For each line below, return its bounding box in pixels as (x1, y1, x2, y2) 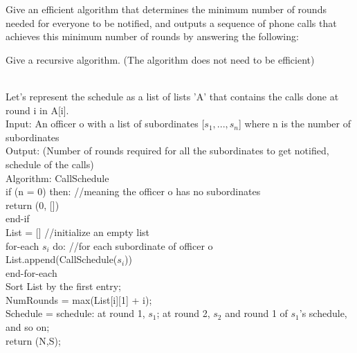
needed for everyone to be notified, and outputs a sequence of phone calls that (6, 15, 337, 30)
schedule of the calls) (6, 156, 94, 171)
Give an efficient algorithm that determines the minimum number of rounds (6, 2, 327, 16)
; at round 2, (156, 306, 210, 320)
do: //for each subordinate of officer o (53, 238, 213, 253)
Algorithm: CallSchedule (6, 170, 109, 185)
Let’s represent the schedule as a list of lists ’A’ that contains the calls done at (6, 89, 339, 103)
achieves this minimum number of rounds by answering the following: (6, 29, 299, 44)
